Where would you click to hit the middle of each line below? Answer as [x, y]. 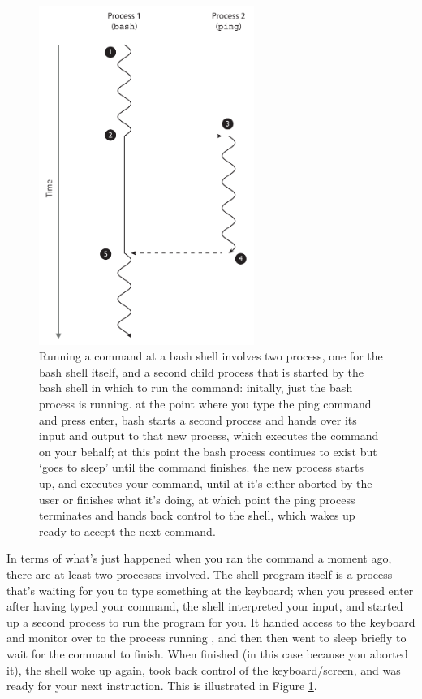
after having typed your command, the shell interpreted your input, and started [205, 606]
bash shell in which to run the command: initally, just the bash [196, 388]
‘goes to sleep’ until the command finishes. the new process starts [202, 467]
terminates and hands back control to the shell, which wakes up [197, 515]
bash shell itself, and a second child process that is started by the [202, 371]
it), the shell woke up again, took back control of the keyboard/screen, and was [204, 669]
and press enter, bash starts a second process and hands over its [198, 419]
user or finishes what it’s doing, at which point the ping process [197, 499]
